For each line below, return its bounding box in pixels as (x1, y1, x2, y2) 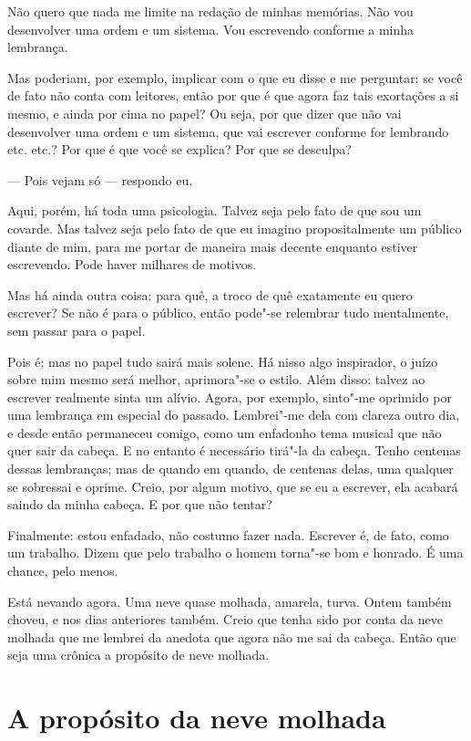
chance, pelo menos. (7, 561, 118, 580)
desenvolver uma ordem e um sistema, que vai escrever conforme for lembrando (7, 121, 449, 141)
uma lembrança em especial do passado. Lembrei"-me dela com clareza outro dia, (7, 405, 460, 424)
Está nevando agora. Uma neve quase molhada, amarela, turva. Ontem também (7, 591, 452, 611)
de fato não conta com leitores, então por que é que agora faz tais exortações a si (7, 86, 459, 105)
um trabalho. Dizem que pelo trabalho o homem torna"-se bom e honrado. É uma (7, 543, 464, 562)
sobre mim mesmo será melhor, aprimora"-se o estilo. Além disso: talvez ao (7, 370, 425, 389)
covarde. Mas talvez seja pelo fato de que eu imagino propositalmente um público (7, 218, 462, 237)
